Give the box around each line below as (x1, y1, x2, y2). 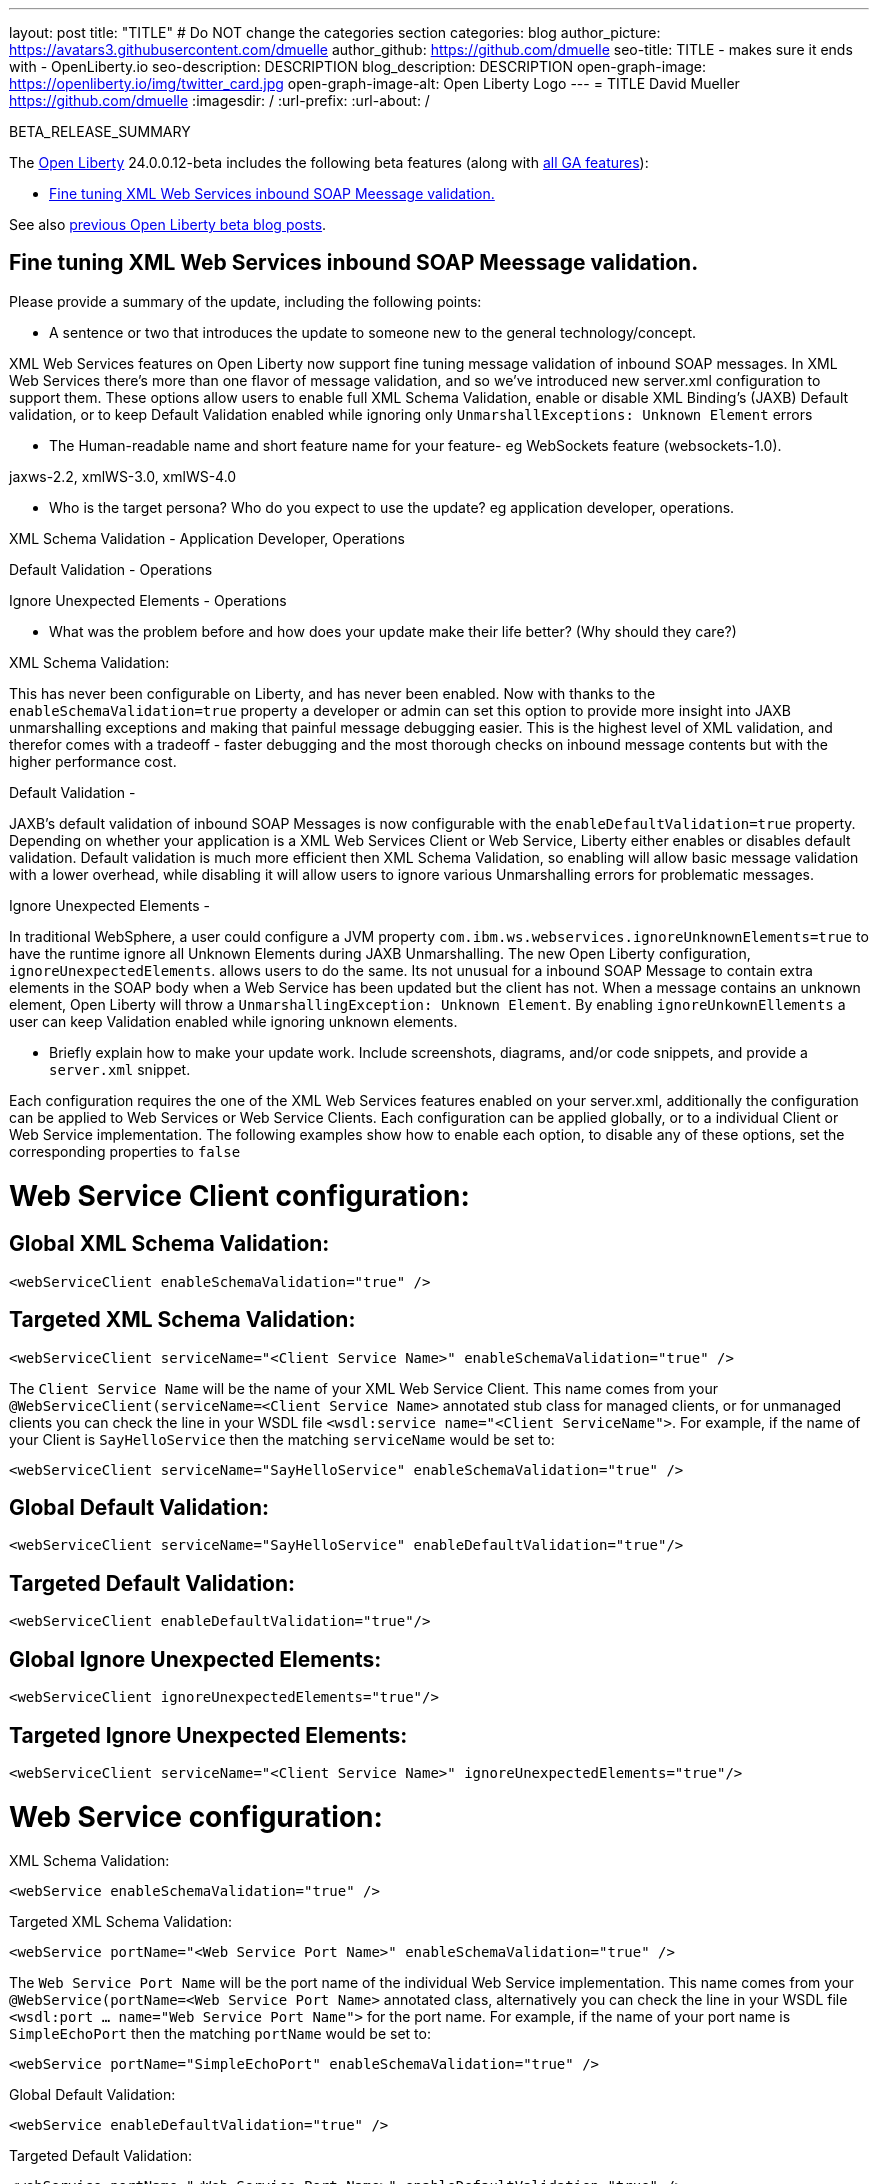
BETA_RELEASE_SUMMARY (9, 123, 191, 140)
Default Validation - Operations (9, 560, 213, 578)
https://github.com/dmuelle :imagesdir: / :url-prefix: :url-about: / (9, 92, 430, 109)
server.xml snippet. (49, 1060, 191, 1078)
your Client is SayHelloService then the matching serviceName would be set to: (9, 1430, 555, 1448)
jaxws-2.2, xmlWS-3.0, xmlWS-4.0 (9, 467, 237, 485)
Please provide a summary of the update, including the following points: (9, 292, 482, 310)
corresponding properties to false (9, 1142, 241, 1160)
